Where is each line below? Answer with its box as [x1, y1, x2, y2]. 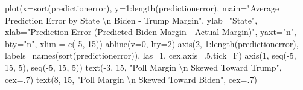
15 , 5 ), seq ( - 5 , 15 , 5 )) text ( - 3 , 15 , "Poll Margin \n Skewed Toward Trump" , [5, 60, 282, 73]
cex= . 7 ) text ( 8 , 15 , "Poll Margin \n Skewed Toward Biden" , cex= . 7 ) [5, 72, 257, 85]
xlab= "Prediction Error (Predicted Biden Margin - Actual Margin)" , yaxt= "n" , [5, 25, 297, 38]
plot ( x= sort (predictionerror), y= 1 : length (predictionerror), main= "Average [5, 2, 279, 14]
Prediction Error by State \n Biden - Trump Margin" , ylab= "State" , [5, 13, 258, 26]
